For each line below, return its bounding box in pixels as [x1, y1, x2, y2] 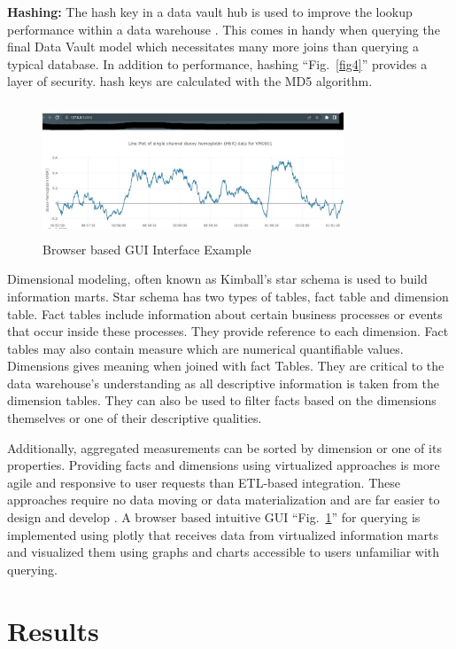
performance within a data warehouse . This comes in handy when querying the [7, 20, 440, 38]
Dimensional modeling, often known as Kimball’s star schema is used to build [7, 270, 428, 288]
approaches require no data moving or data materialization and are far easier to [7, 490, 440, 509]
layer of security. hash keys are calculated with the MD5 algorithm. [7, 72, 373, 90]
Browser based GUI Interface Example [43, 239, 251, 258]
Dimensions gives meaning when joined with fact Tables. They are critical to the [7, 356, 444, 375]
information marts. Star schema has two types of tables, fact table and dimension [7, 286, 449, 305]
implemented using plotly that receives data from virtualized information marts [7, 525, 438, 543]
